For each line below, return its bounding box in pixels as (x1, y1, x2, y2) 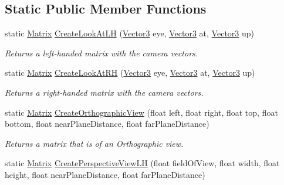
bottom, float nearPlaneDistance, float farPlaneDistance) (5, 117, 209, 130)
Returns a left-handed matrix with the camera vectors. (5, 46, 198, 59)
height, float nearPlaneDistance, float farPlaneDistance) (5, 168, 205, 180)
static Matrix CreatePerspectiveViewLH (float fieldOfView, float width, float (5, 157, 280, 169)
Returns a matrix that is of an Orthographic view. (5, 137, 184, 149)
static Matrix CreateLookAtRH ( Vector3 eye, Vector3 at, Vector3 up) (5, 66, 255, 79)
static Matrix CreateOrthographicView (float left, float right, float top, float (5, 106, 278, 118)
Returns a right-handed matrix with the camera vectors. (5, 86, 204, 98)
